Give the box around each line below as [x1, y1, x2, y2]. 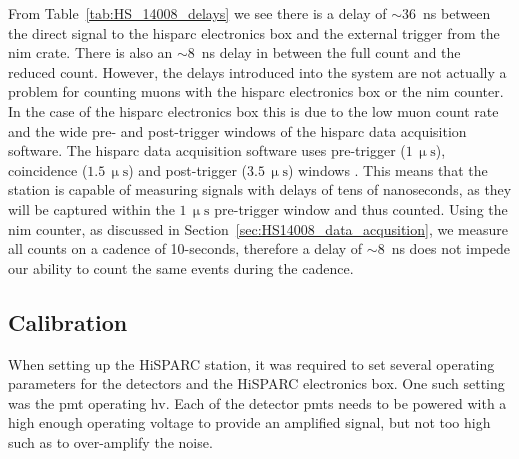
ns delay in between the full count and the [201, 42, 461, 63]
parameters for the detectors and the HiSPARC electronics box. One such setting [8, 373, 505, 394]
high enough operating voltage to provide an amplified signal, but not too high [8, 412, 491, 433]
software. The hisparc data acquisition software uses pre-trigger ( [8, 140, 406, 161]
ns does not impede [391, 238, 511, 259]
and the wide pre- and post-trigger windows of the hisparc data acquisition [8, 120, 467, 141]
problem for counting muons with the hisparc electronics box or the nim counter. [8, 81, 504, 102]
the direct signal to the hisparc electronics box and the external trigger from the [8, 22, 500, 43]
